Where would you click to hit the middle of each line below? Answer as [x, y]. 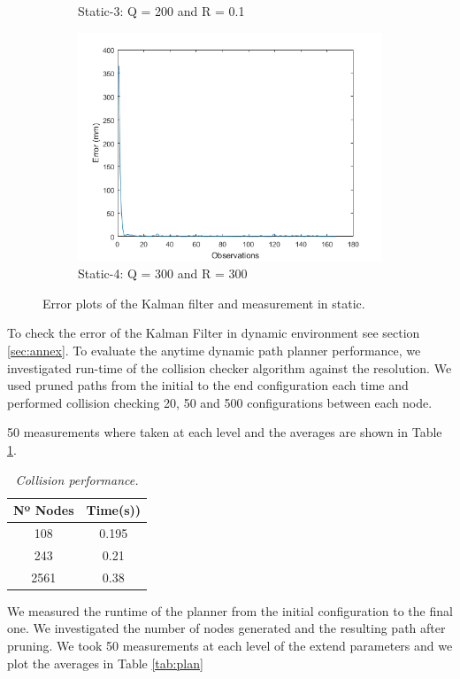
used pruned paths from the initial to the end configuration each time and [208, 385]
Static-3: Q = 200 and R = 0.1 [161, 11]
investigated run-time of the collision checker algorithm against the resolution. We [230, 367]
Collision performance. [77, 479]
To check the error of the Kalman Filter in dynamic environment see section [214, 333]
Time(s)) [114, 510]
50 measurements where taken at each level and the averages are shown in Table [225, 432]
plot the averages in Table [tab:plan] [105, 663]
